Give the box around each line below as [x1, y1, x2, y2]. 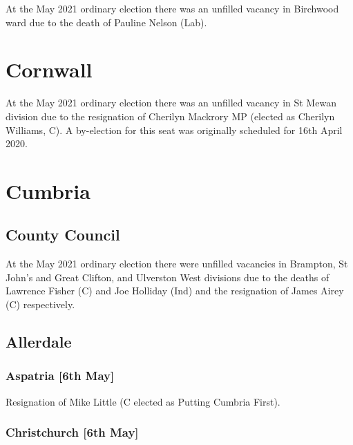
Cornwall [6, 55, 93, 84]
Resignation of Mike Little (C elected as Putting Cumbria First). [6, 394, 280, 408]
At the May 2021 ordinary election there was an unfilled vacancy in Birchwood [6, 1, 339, 15]
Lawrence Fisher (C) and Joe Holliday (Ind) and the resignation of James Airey [6, 283, 344, 298]
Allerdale [6, 331, 72, 352]
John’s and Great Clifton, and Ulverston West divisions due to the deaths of [6, 269, 330, 284]
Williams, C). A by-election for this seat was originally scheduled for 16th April [6, 122, 343, 137]
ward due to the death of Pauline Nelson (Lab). [6, 15, 207, 29]
